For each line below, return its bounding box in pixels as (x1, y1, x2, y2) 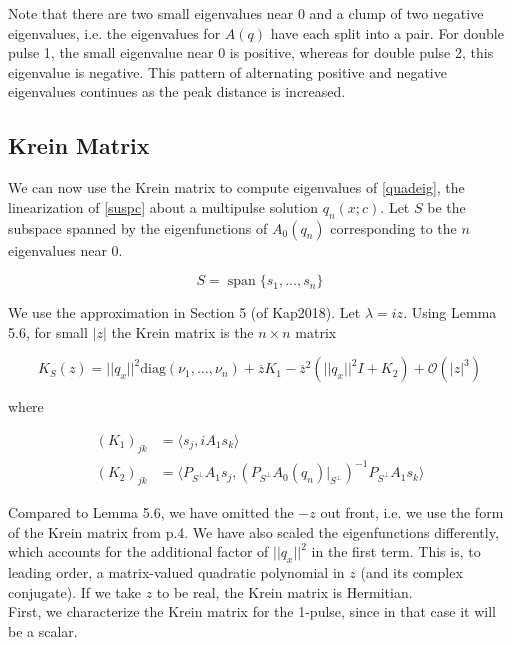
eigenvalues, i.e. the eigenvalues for (8, 22, 221, 43)
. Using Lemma (403, 302, 497, 323)
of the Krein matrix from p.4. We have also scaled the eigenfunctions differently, (8, 521, 499, 542)
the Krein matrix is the (111, 321, 254, 342)
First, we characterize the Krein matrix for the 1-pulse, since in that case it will (8, 601, 496, 622)
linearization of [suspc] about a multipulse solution (8, 196, 318, 217)
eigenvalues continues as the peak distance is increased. (8, 81, 346, 102)
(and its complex (360, 562, 463, 583)
